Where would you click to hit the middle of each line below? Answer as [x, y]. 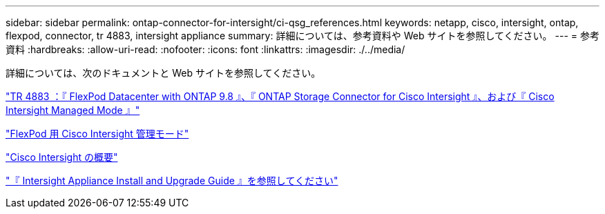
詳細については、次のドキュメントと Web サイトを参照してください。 [163, 73]
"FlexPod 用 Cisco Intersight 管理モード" [97, 134]
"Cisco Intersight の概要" [62, 157]
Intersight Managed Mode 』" [73, 110]
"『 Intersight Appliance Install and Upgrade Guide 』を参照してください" [172, 181]
